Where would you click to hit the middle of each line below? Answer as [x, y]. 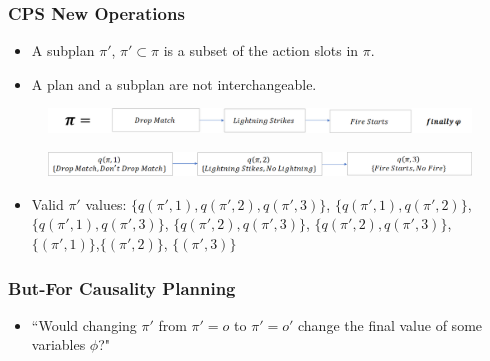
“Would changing [84, 324]
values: [106, 203]
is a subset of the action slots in [261, 50]
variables [58, 344]
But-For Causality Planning [122, 287]
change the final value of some [390, 324]
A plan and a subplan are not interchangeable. [174, 83]
